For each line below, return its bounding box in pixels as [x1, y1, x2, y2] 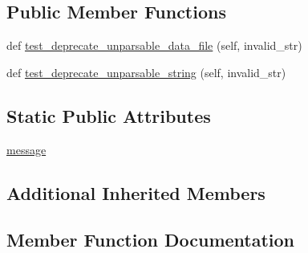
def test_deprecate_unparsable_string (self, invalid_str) [6, 63, 286, 80]
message [6, 141, 47, 157]
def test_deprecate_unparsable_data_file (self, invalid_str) [6, 37, 302, 54]
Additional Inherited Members [6, 180, 265, 205]
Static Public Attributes [6, 103, 211, 128]
